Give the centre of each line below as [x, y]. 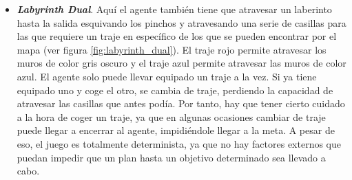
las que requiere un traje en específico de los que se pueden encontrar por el [177, 36]
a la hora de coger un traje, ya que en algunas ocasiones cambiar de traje [171, 116]
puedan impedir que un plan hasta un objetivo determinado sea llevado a [171, 157]
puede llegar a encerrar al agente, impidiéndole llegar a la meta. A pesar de [176, 130]
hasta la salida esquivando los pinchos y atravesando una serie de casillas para [182, 22]
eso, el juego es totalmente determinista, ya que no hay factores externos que [179, 143]
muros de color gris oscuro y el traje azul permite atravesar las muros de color [182, 63]
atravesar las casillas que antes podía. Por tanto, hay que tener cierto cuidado [181, 103]
